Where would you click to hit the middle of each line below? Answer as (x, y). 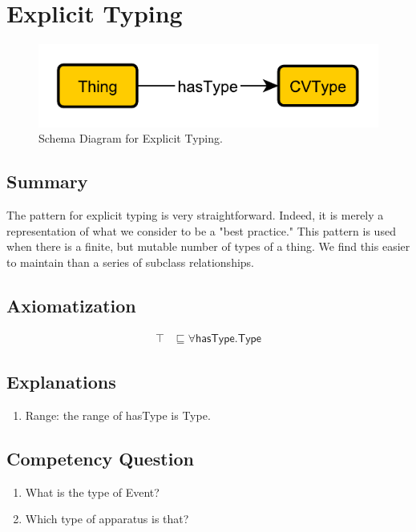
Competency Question (100, 458)
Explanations (61, 382)
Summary (47, 181)
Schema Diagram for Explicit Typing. (131, 138)
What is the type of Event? (92, 492)
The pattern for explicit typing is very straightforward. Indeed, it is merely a (195, 215)
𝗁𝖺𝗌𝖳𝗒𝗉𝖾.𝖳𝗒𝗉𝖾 (228, 339)
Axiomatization (71, 305)
